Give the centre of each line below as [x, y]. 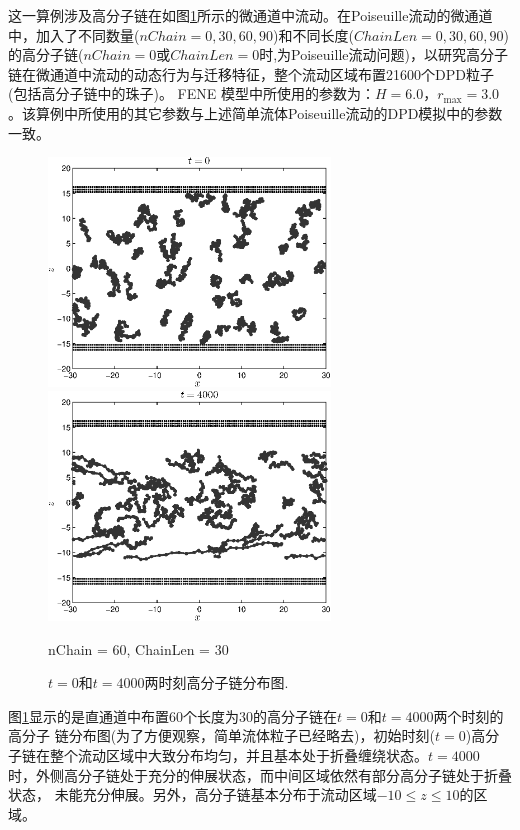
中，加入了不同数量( [74, 34]
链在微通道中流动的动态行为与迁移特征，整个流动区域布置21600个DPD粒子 [251, 73]
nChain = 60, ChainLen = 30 [138, 648]
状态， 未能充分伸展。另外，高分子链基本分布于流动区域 [192, 794]
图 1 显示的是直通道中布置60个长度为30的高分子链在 [172, 715]
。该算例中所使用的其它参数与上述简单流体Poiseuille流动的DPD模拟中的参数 [255, 112]
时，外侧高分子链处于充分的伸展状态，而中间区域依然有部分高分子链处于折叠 [260, 774]
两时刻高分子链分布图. [216, 682]
